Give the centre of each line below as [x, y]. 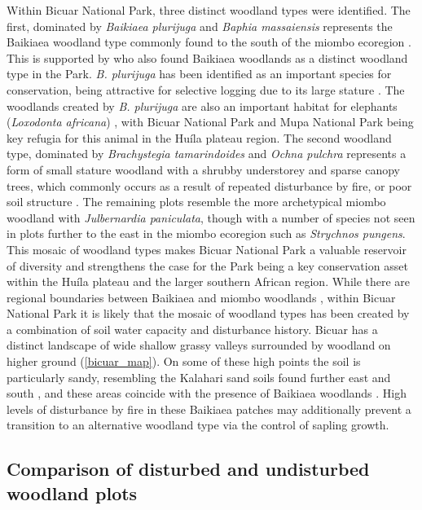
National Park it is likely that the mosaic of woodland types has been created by [208, 313]
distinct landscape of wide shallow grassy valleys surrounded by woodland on [199, 345]
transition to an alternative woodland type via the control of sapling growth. [198, 425]
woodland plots [72, 492]
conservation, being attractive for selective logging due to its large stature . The [206, 89]
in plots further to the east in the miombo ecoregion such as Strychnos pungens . [206, 233]
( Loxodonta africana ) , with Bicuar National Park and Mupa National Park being [210, 122]
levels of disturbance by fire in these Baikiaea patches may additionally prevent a [209, 409]
